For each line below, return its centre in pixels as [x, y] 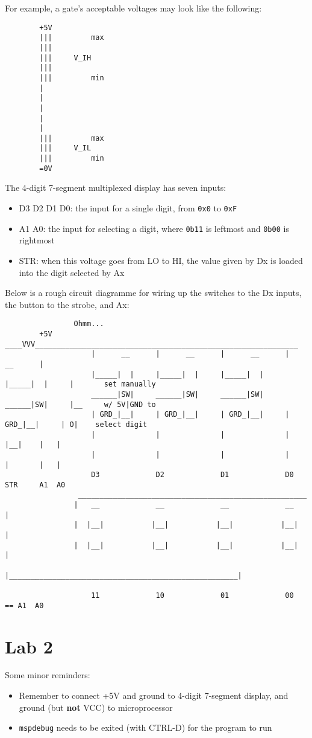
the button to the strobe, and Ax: [67, 304]
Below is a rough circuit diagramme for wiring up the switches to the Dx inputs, [153, 293]
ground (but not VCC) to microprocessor [96, 707]
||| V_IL [65, 148]
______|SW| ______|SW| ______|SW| [177, 394]
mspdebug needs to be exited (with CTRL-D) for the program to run [145, 727]
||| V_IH [65, 58]
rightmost [37, 240]
